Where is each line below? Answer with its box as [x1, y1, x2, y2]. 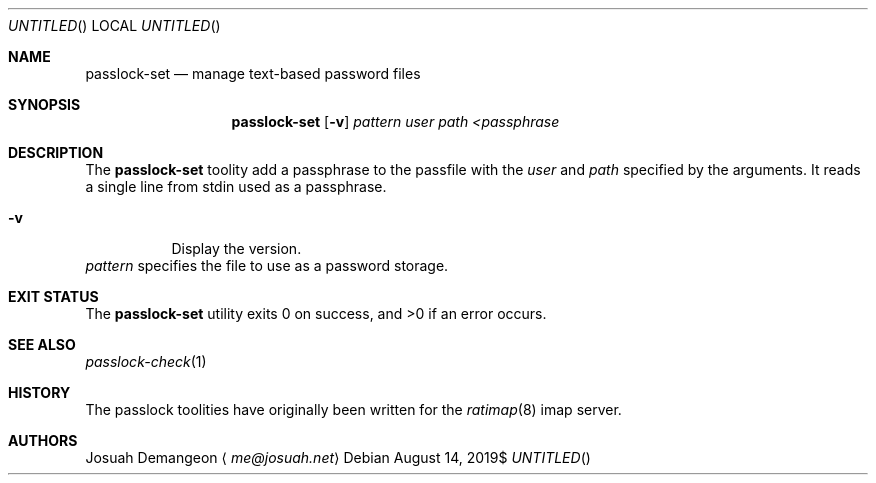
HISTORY [8, 384, 71, 401]
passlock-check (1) [85, 353, 207, 370]
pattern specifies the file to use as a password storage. [85, 257, 449, 274]
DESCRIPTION [8, 144, 104, 161]
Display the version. [171, 240, 302, 257]
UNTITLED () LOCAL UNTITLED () [8, 17, 221, 34]
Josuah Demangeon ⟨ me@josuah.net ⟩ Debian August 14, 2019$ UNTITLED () [85, 449, 591, 466]
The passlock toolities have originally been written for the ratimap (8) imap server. [85, 401, 622, 418]
